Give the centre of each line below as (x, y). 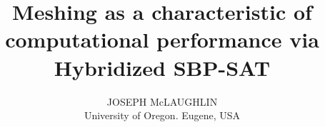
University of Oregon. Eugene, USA (162, 115)
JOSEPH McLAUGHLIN (162, 101)
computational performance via (162, 39)
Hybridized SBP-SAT (162, 67)
